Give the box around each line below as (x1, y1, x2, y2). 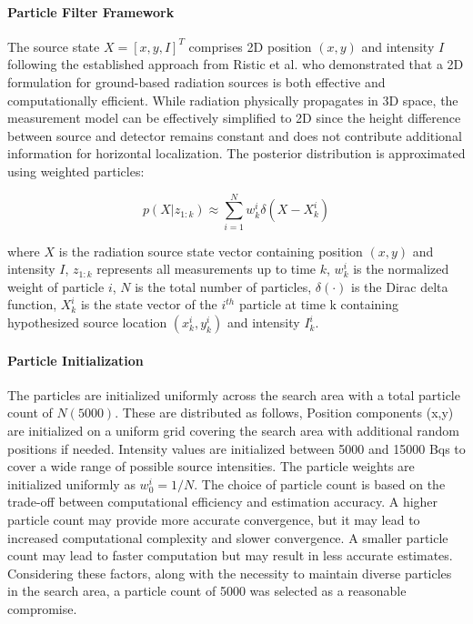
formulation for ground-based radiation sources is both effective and (7, 72, 386, 91)
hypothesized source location (7, 313, 167, 332)
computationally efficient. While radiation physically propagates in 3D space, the (7, 90, 458, 109)
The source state (7, 36, 100, 55)
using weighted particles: (7, 161, 145, 180)
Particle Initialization (7, 350, 144, 369)
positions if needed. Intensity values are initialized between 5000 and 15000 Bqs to (7, 438, 466, 458)
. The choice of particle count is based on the (194, 474, 446, 493)
